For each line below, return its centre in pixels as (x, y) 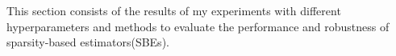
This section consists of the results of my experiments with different (174, 10)
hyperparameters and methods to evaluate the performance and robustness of (198, 26)
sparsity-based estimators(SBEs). (88, 42)
